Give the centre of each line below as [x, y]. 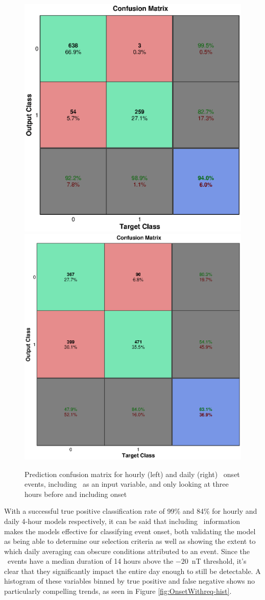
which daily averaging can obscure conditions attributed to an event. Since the [127, 551]
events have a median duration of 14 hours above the [90, 561]
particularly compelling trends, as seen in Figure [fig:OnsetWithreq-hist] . [118, 591]
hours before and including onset [76, 494]
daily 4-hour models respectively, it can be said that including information [122, 521]
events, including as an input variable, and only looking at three [127, 484]
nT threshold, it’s [219, 561]
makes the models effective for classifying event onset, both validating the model [130, 531]
